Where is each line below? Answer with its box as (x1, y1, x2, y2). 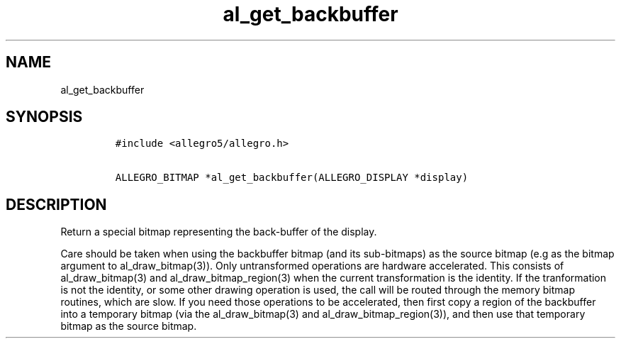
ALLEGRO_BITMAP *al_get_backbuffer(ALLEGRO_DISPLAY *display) (115, 172, 469, 184)
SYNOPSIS (6, 108, 83, 126)
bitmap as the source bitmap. (60, 320, 197, 333)
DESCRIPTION (6, 195, 107, 213)
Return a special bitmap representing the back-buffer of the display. (60, 226, 377, 238)
